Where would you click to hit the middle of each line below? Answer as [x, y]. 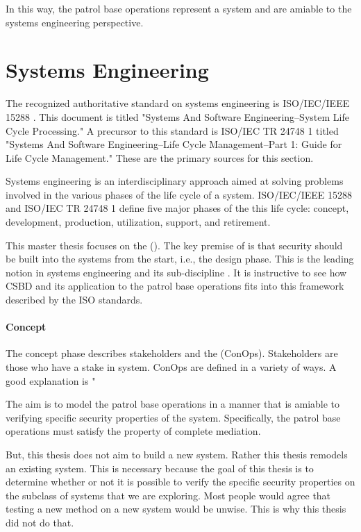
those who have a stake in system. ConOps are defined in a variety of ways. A [171, 367]
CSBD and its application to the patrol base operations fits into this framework [175, 286]
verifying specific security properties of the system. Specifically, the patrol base [173, 417]
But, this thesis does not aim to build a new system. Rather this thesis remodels [177, 454]
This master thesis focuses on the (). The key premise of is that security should [174, 245]
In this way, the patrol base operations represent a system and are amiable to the [179, 8]
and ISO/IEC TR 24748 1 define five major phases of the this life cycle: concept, [177, 208]
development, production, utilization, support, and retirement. [138, 222]
